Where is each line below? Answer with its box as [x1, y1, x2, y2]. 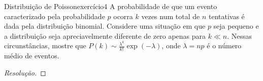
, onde [161, 40, 181, 51]
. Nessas [227, 30, 252, 41]
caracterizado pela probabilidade [4, 11, 105, 21]
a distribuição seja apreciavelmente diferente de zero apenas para [4, 30, 206, 41]
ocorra [113, 11, 133, 21]
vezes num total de [141, 11, 200, 21]
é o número [207, 40, 242, 51]
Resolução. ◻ [4, 67, 46, 77]
